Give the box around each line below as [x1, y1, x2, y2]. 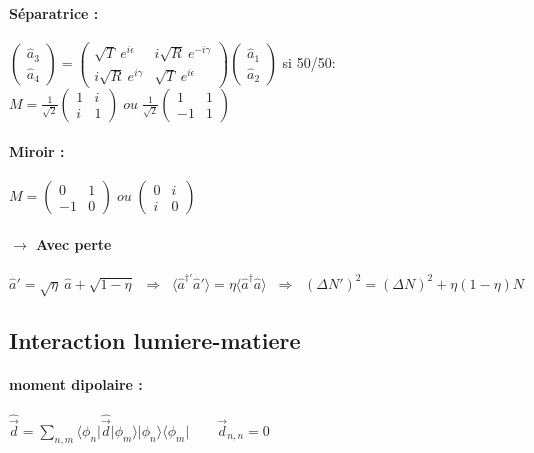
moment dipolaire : [9, 374, 143, 395]
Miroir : [9, 141, 65, 162]
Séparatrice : [9, 2, 99, 23]
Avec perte [36, 234, 112, 254]
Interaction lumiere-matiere [9, 325, 301, 356]
